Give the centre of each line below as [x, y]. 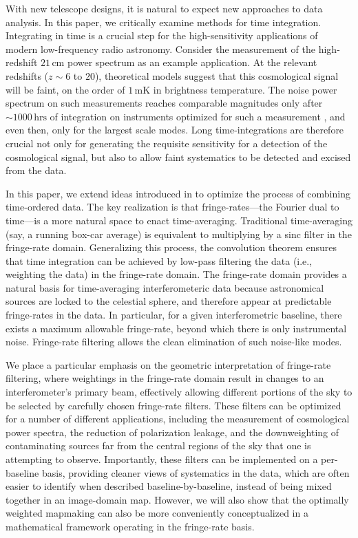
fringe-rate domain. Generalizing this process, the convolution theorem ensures [171, 247]
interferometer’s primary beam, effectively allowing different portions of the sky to [179, 392]
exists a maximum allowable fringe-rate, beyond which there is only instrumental [176, 328]
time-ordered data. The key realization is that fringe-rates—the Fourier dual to [172, 207]
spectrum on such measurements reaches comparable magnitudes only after [164, 103]
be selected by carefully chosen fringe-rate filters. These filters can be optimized [173, 405]
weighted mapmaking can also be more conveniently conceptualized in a [157, 513]
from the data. [36, 170]
